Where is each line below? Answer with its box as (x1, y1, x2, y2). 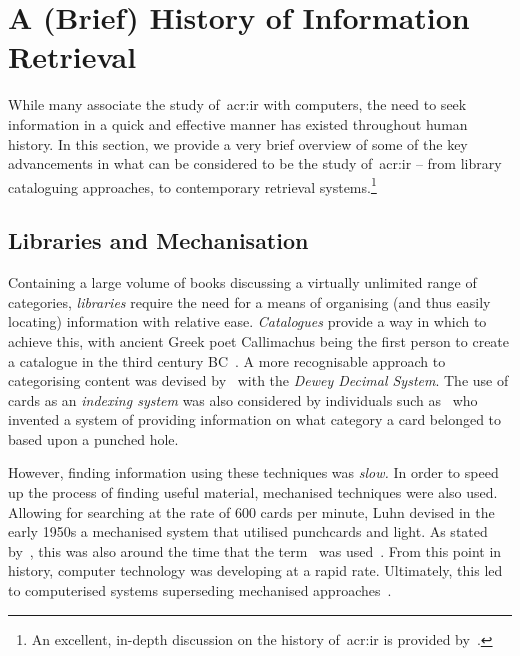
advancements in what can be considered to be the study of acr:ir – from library (8, 153, 502, 174)
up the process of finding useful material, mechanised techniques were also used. (8, 482, 498, 503)
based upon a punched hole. (8, 428, 179, 449)
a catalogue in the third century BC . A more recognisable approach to (8, 350, 446, 371)
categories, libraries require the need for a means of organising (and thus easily (8, 291, 491, 312)
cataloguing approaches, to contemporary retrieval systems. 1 (8, 173, 377, 197)
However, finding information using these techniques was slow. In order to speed (8, 462, 499, 483)
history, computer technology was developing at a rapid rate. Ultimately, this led (8, 560, 503, 581)
